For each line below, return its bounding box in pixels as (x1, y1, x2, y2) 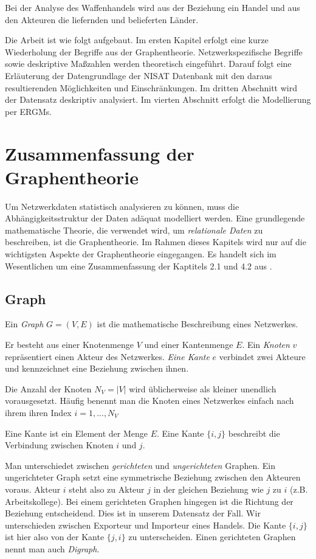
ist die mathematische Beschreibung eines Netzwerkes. (97, 318, 298, 330)
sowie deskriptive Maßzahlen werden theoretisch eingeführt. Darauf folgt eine (5, 57, 292, 70)
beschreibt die (228, 426, 280, 439)
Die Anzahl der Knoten (5, 382, 92, 395)
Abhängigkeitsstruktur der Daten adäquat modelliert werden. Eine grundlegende (5, 212, 305, 224)
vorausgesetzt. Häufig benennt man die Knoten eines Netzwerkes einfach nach (5, 394, 294, 407)
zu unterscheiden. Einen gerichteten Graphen (128, 530, 296, 543)
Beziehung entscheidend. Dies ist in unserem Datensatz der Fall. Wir (5, 507, 261, 519)
